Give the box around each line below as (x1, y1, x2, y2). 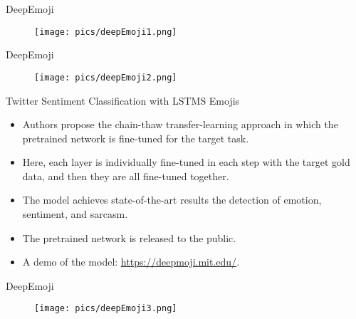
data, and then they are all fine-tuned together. (22, 168, 229, 183)
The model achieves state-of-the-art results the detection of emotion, (22, 192, 322, 207)
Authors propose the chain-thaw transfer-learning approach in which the (22, 117, 338, 132)
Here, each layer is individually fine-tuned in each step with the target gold (22, 155, 350, 169)
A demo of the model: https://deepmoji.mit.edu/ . (22, 254, 240, 269)
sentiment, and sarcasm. (22, 206, 128, 221)
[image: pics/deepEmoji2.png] (34, 72, 177, 83)
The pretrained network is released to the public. (22, 230, 236, 245)
